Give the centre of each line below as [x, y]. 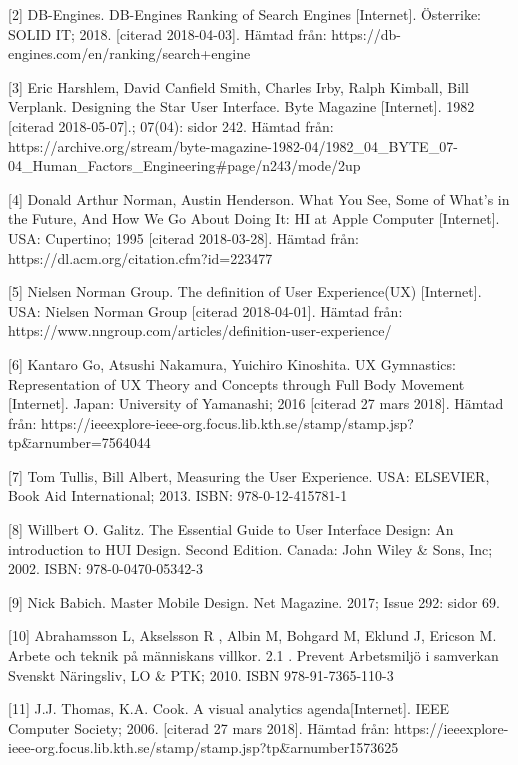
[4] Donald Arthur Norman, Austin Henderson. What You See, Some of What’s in [259, 198]
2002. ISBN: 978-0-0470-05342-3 [106, 568]
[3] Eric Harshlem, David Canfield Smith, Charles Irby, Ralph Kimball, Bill [238, 86]
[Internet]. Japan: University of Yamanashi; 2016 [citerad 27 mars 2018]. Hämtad [256, 403]
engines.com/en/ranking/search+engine [129, 53]
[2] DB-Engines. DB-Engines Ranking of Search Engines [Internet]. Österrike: [244, 14]
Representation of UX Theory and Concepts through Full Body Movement [236, 383]
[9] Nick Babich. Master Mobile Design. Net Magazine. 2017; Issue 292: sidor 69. [254, 601]
